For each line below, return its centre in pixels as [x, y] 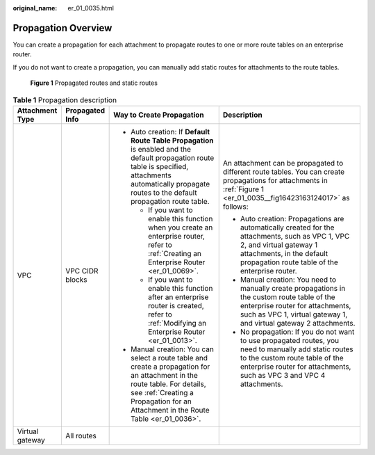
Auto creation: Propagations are [292, 218]
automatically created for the [287, 227]
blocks [76, 280]
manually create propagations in [293, 288]
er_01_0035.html [91, 8]
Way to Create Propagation [159, 115]
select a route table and [169, 358]
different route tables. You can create [284, 172]
